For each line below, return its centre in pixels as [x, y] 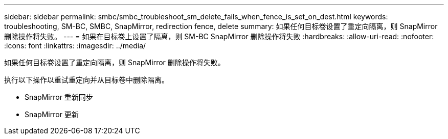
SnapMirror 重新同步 [59, 97]
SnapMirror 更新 [52, 114]
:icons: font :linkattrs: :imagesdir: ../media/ [75, 46]
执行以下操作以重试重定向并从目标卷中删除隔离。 [86, 80]
